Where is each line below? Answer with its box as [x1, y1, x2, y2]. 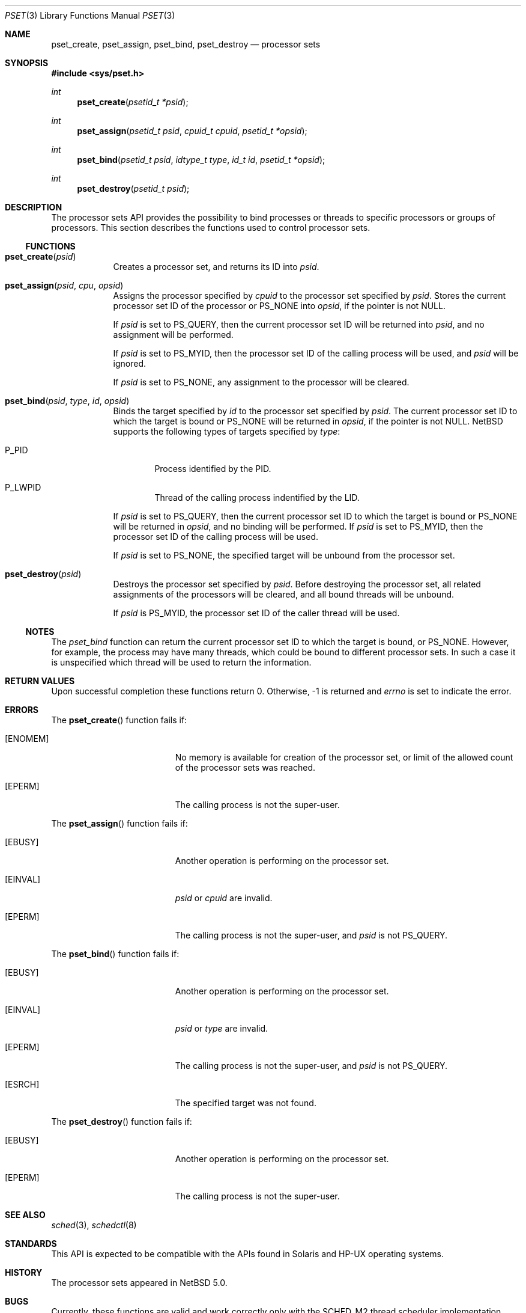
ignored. [113, 358, 147, 369]
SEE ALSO [5, 1210, 46, 1220]
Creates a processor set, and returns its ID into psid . [113, 262, 319, 272]
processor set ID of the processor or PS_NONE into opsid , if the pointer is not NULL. [113, 301, 446, 311]
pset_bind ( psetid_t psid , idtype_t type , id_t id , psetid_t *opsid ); [77, 155, 325, 165]
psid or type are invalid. [175, 1023, 268, 1033]
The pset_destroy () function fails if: [51, 1116, 192, 1127]
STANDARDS [5, 1238, 57, 1249]
